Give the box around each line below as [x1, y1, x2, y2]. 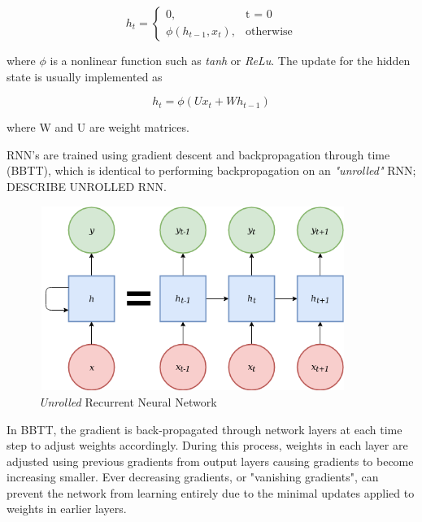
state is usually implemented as [7, 67, 163, 85]
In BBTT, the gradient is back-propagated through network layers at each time [7, 420, 402, 437]
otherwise [246, 25, 293, 37]
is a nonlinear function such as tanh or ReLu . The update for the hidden [50, 52, 411, 68]
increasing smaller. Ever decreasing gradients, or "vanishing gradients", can [7, 468, 379, 485]
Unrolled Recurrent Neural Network [39, 393, 217, 410]
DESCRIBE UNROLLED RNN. [7, 177, 167, 194]
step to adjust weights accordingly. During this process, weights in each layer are [7, 437, 408, 454]
